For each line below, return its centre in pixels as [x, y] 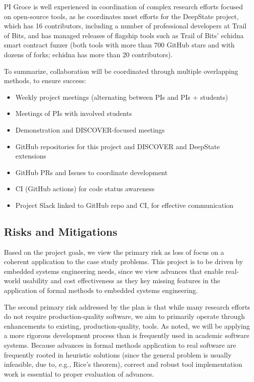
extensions [31, 156]
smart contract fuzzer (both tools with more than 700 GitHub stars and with [119, 45]
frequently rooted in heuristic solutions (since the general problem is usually [118, 354]
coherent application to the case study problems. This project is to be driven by [124, 261]
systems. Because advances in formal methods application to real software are [120, 345]
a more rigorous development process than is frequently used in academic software [127, 335]
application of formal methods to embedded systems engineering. [101, 290]
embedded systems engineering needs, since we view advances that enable [114, 271]
